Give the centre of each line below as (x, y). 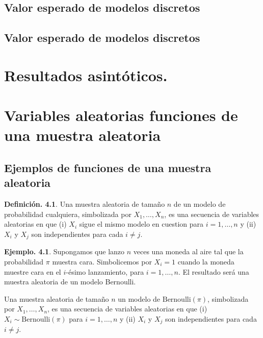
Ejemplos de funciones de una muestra (108, 167)
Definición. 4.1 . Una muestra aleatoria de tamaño (85, 204)
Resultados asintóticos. (86, 75)
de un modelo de (200, 204)
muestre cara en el (33, 271)
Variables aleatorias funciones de (121, 115)
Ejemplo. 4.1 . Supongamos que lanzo (64, 251)
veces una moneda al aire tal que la (188, 251)
